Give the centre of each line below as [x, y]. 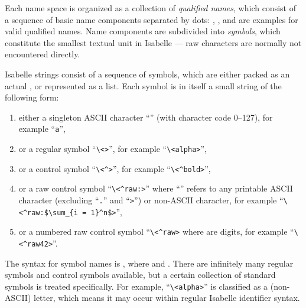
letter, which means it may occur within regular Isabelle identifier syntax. [167, 298]
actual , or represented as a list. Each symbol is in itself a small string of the [143, 85]
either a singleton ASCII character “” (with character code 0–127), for [146, 117]
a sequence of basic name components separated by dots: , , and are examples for [152, 19]
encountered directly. [43, 54]
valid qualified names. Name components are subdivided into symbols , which [143, 31]
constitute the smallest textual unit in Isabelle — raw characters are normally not [153, 42]
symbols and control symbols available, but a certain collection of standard [140, 275]
